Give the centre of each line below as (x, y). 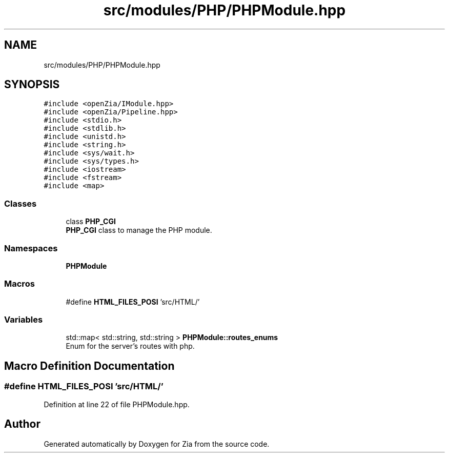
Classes (21, 203)
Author (22, 424)
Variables (24, 320)
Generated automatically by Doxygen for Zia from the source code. (157, 444)
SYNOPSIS (32, 85)
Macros (19, 284)
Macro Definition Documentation (89, 366)
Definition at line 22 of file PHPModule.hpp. (117, 404)
